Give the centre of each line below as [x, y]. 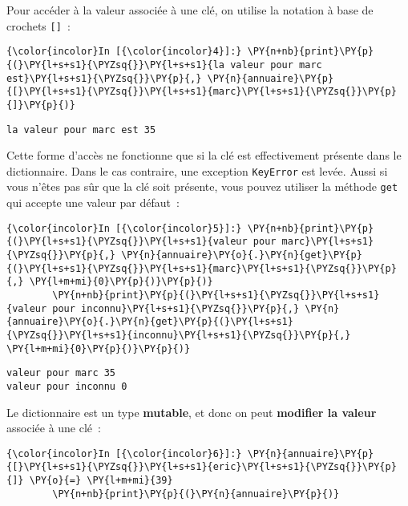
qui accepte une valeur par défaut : [93, 202]
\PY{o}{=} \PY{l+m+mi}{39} [101, 481]
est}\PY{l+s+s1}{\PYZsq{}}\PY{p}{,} [104, 78]
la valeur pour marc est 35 [81, 130]
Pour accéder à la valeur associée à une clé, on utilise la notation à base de [190, 10]
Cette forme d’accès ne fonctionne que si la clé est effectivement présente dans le [204, 155]
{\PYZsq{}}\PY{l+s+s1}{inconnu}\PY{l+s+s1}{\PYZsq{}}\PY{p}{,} [179, 335]
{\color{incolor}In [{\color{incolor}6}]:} [124, 453]
